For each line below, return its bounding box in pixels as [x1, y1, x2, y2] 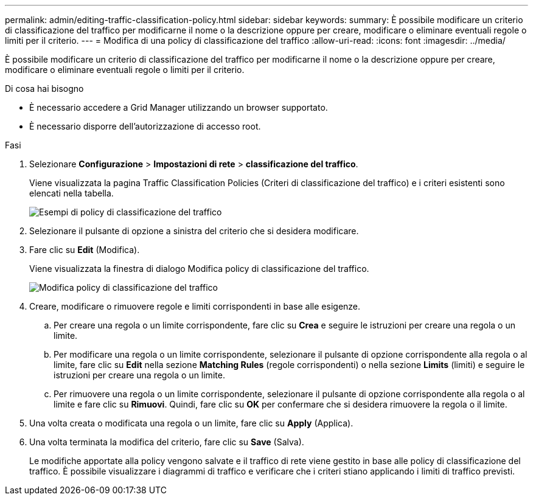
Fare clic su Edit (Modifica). [29, 245, 140, 255]
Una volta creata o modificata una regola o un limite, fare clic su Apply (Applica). [29, 418, 354, 428]
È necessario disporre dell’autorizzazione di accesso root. [29, 121, 261, 131]
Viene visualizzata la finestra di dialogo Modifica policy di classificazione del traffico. [29, 263, 369, 274]
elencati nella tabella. [29, 188, 114, 198]
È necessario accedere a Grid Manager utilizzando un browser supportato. [29, 102, 328, 113]
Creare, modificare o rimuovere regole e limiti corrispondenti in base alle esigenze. [29, 301, 361, 311]
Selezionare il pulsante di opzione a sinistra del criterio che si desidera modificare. [29, 226, 359, 236]
